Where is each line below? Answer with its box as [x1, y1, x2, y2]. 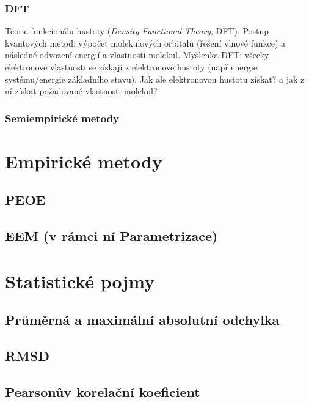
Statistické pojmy [5, 268, 155, 293]
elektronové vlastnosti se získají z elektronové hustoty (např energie [5, 61, 258, 73]
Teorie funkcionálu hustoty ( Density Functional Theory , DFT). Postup [5, 24, 269, 37]
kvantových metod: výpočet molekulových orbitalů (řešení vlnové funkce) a [5, 36, 286, 49]
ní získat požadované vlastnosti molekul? [5, 84, 158, 97]
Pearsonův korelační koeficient [5, 382, 200, 401]
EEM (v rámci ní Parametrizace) [5, 226, 218, 245]
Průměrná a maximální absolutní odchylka [5, 310, 280, 329]
